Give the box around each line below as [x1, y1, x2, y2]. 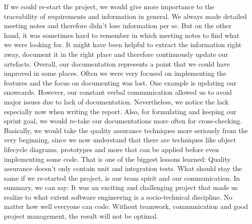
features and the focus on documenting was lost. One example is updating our [4, 77, 237, 87]
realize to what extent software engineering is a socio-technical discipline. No [4, 191, 233, 202]
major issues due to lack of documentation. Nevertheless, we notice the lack [4, 96, 229, 106]
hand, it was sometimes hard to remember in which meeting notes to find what [4, 30, 240, 40]
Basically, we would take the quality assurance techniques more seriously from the [4, 125, 248, 135]
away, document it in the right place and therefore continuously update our [4, 49, 229, 59]
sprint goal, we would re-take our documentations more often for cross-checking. [4, 116, 242, 126]
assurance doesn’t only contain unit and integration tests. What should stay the [4, 163, 242, 173]
